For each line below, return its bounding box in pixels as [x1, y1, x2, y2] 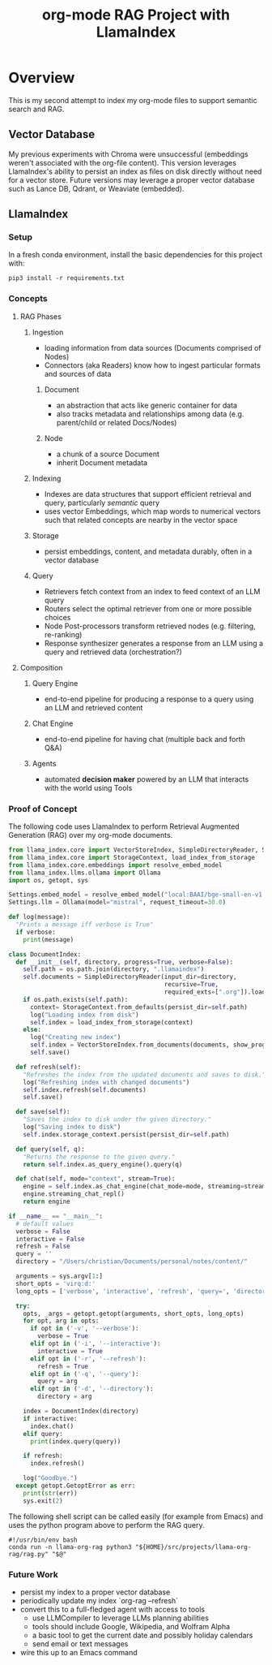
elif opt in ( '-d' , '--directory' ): [29, 1385, 154, 1393]
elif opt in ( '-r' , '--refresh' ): [29, 1354, 147, 1363]
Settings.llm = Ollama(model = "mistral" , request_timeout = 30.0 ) [8, 899, 227, 907]
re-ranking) [44, 629, 83, 639]
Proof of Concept [8, 803, 78, 814]
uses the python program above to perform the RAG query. [8, 1520, 205, 1529]
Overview [8, 69, 75, 87]
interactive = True [37, 1347, 104, 1355]
